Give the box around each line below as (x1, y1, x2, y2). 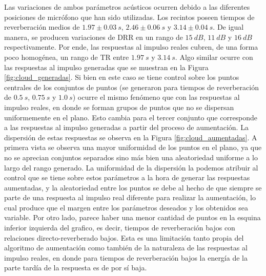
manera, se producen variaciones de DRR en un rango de (4, 31, 183, 42)
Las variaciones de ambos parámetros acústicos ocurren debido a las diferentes (4, 2, 250, 12)
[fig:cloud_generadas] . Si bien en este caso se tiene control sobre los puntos (4, 72, 239, 82)
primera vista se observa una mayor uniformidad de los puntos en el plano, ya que (4, 142, 262, 153)
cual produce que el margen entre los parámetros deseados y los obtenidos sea (4, 202, 248, 213)
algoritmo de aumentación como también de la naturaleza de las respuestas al (4, 242, 248, 253)
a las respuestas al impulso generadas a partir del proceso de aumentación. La (4, 122, 249, 133)
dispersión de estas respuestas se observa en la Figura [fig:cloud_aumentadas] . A (4, 132, 257, 142)
